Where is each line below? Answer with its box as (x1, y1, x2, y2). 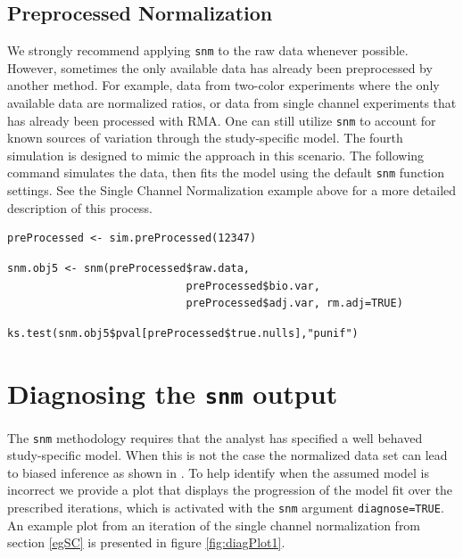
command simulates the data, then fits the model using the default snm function (7, 163, 445, 182)
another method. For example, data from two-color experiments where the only (7, 76, 440, 94)
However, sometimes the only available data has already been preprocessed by (7, 58, 433, 77)
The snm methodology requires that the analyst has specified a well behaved (7, 428, 423, 447)
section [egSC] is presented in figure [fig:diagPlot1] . (7, 533, 285, 552)
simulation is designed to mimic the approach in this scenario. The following (7, 145, 425, 164)
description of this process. (7, 198, 153, 217)
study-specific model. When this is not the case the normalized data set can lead (7, 446, 448, 464)
